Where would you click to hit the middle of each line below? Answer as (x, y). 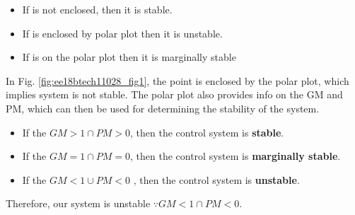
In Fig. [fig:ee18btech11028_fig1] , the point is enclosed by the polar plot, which (177, 80)
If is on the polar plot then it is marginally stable (129, 57)
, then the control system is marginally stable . (235, 156)
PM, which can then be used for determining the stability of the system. (163, 108)
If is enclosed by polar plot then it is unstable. (122, 33)
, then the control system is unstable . (216, 179)
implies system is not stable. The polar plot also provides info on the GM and (174, 94)
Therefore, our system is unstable (78, 203)
